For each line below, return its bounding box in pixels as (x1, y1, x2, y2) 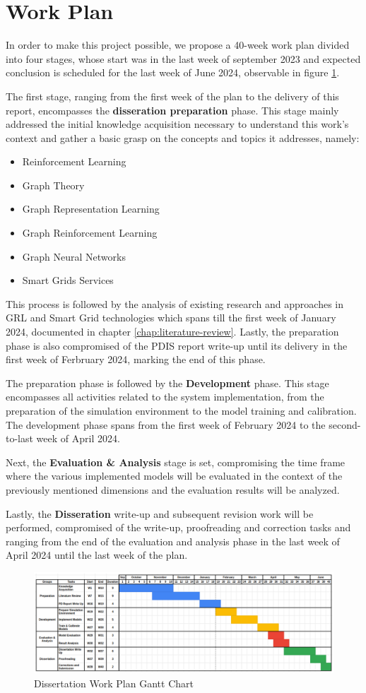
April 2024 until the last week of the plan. (6, 547, 188, 562)
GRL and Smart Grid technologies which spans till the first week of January (6, 310, 336, 325)
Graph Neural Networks (22, 249, 126, 263)
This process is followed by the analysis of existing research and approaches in (6, 296, 343, 311)
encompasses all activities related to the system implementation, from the (6, 389, 324, 404)
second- (329, 417, 361, 432)
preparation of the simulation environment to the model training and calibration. (6, 403, 357, 417)
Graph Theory (22, 177, 85, 192)
